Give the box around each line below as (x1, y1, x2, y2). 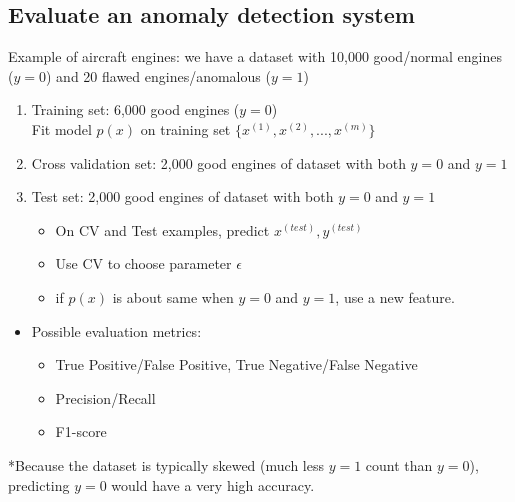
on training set (140, 118, 231, 139)
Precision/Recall (55, 387, 156, 408)
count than (365, 454, 433, 475)
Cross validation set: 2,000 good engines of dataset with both (31, 152, 406, 173)
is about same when (112, 286, 234, 307)
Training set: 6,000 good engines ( (31, 99, 240, 120)
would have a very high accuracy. (111, 474, 315, 495)
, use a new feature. (335, 286, 455, 307)
